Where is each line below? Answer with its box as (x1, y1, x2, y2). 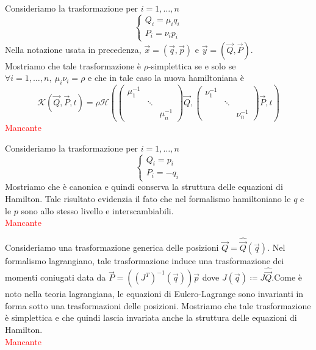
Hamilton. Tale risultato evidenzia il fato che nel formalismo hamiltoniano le (5, 192, 291, 205)
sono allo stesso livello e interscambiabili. (21, 204, 174, 217)
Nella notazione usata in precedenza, (5, 43, 142, 55)
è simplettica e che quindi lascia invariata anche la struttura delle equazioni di (5, 311, 297, 324)
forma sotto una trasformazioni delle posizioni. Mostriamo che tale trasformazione (5, 299, 311, 312)
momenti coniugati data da (5, 271, 106, 284)
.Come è (271, 271, 302, 284)
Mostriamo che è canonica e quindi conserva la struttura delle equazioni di (5, 180, 283, 193)
